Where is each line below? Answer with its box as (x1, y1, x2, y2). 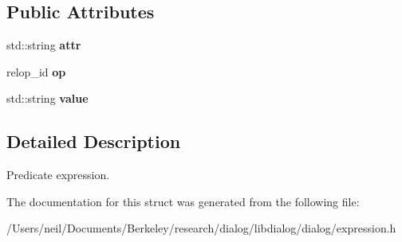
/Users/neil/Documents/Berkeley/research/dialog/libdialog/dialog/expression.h (6, 220, 396, 236)
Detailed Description (6, 129, 181, 154)
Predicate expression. (6, 166, 110, 183)
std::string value (6, 90, 89, 107)
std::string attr (6, 37, 81, 53)
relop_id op (6, 63, 66, 80)
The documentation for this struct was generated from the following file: (6, 193, 360, 209)
